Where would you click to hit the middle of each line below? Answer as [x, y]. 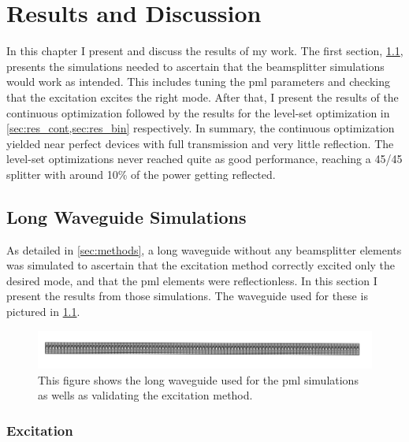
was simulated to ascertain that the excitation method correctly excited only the [201, 265]
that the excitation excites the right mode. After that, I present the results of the [203, 97]
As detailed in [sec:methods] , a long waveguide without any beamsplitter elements [204, 249]
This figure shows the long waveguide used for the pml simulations [198, 379]
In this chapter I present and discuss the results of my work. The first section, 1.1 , [205, 51]
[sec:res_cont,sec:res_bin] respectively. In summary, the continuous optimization [201, 128]
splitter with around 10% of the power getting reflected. [141, 174]
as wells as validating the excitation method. [145, 395]
